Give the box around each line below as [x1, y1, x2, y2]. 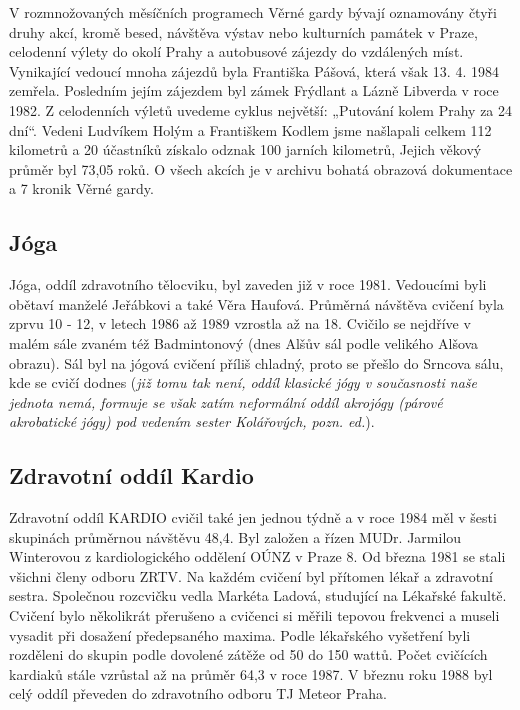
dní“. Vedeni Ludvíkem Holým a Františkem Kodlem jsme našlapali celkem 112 [9, 119, 492, 140]
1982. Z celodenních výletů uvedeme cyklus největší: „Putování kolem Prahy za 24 [9, 99, 513, 120]
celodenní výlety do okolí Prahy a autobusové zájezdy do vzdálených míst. [9, 41, 464, 62]
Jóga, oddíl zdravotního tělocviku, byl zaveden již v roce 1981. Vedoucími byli [9, 274, 487, 295]
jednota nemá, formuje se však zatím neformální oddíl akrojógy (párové [9, 391, 443, 412]
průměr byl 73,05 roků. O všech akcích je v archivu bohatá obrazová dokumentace [9, 158, 513, 179]
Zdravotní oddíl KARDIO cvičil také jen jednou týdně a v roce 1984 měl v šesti [9, 507, 497, 528]
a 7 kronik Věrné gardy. [9, 178, 154, 199]
